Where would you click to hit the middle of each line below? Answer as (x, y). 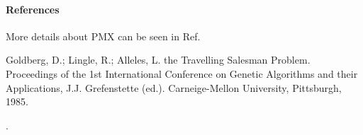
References (33, 9)
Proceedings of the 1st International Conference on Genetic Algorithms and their (182, 73)
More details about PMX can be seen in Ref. (103, 36)
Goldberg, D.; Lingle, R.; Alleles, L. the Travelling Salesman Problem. (158, 60)
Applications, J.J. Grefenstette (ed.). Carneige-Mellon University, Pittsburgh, (174, 87)
